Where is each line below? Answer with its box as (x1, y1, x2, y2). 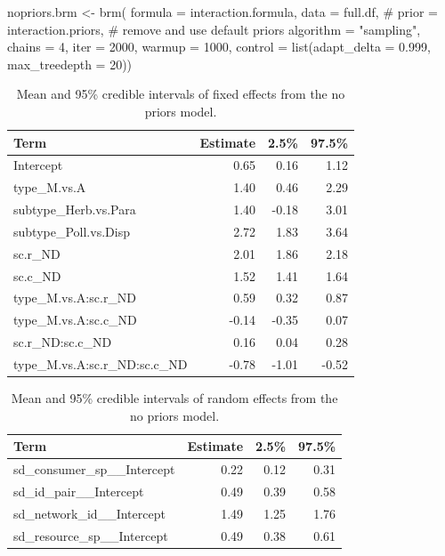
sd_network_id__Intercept (13, 504, 166, 522)
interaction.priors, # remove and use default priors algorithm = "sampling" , (7, 20, 421, 38)
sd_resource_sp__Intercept (13, 526, 168, 544)
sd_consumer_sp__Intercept (13, 460, 175, 479)
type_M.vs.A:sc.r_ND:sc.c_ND (13, 355, 188, 373)
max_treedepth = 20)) (7, 54, 133, 73)
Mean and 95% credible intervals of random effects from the (11, 389, 338, 407)
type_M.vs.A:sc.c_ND (13, 310, 137, 329)
